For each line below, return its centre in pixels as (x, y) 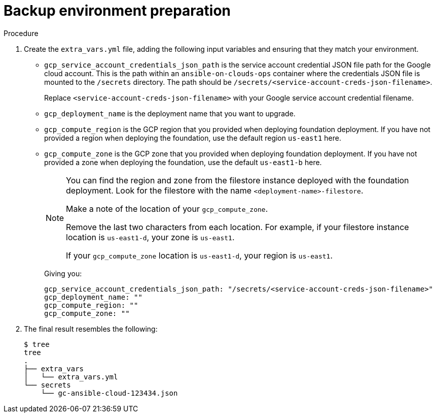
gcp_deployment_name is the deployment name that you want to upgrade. (170, 113)
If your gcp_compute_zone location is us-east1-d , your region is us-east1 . (199, 255)
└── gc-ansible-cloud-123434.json (109, 393)
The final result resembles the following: (91, 329)
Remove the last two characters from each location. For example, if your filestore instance (238, 227)
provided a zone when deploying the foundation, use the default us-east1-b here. (183, 162)
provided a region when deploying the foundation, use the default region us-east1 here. (193, 138)
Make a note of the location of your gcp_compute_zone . (167, 208)
